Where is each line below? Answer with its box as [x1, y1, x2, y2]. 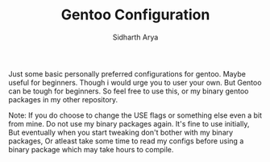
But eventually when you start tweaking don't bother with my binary [8, 127, 234, 137]
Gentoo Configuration [60, 6, 210, 24]
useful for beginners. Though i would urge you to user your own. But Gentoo [8, 77, 262, 87]
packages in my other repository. [8, 94, 118, 104]
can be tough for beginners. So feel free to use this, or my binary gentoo [8, 86, 249, 96]
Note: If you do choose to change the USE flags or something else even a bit [8, 110, 263, 120]
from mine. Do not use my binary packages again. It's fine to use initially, [8, 118, 250, 128]
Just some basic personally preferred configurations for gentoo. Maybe [8, 69, 246, 78]
